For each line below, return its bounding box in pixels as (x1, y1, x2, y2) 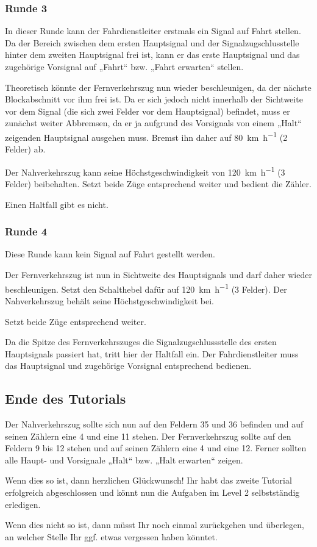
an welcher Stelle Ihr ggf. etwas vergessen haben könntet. (5, 530, 218, 543)
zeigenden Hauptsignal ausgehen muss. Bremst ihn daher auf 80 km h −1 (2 (5, 129, 288, 143)
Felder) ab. (5, 143, 46, 156)
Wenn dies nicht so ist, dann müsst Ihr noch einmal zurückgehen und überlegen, (5, 518, 304, 531)
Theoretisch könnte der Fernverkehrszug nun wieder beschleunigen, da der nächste (5, 80, 312, 93)
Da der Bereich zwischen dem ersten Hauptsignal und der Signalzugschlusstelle (5, 36, 299, 49)
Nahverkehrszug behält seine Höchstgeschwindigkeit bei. (5, 294, 214, 307)
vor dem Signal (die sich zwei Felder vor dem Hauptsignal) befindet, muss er (5, 104, 290, 117)
